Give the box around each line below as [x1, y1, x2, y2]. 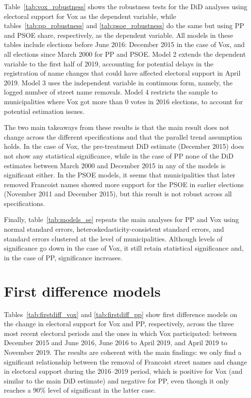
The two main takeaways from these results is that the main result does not [4, 122, 230, 132]
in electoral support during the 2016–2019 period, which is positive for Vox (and [4, 366, 243, 376]
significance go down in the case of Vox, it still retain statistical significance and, [4, 243, 244, 253]
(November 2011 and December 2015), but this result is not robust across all [4, 189, 232, 199]
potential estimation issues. [4, 106, 84, 116]
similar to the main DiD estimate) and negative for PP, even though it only [4, 375, 229, 385]
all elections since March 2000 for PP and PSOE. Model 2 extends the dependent [4, 48, 246, 59]
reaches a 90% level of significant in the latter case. [4, 385, 156, 395]
